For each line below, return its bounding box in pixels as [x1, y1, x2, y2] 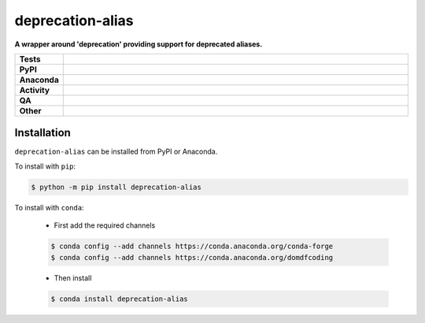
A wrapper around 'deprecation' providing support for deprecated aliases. [14, 39, 263, 49]
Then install [54, 273, 92, 283]
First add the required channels [54, 221, 156, 230]
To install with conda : [14, 202, 84, 212]
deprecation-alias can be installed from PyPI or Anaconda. [14, 147, 218, 157]
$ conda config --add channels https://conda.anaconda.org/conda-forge [50, 242, 334, 251]
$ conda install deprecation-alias [50, 294, 188, 303]
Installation [14, 126, 71, 139]
